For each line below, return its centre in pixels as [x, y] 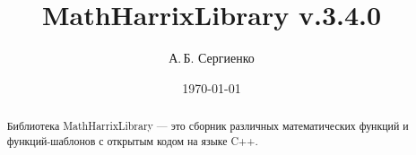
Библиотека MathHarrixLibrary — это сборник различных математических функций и [208, 126]
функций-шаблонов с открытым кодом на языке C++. [132, 140]
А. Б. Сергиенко [212, 58]
